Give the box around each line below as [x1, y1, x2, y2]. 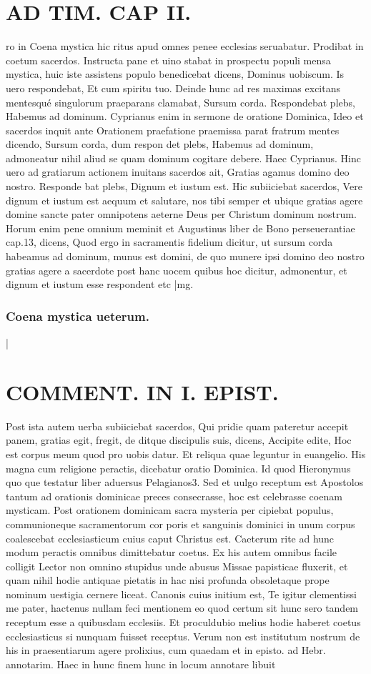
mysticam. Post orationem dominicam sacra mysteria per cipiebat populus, [6, 502, 334, 517]
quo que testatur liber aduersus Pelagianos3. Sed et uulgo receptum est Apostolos [6, 475, 364, 490]
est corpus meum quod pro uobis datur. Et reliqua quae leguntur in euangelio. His [6, 446, 366, 461]
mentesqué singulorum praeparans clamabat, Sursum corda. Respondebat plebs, [6, 94, 355, 109]
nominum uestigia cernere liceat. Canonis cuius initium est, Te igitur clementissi [6, 586, 357, 601]
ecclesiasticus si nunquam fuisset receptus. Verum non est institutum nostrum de [6, 628, 360, 643]
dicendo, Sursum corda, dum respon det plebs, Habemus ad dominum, [6, 137, 314, 152]
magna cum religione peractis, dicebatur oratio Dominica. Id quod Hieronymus [6, 460, 351, 475]
